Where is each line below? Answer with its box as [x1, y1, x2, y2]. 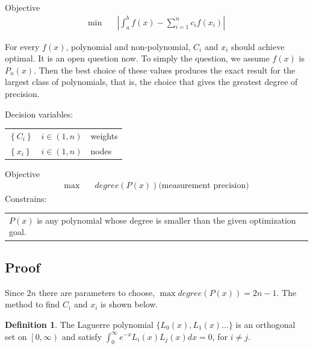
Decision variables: [5, 107, 73, 120]
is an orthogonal [235, 318, 296, 330]
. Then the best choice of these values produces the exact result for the [34, 63, 296, 76]
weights [90, 129, 118, 142]
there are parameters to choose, [39, 286, 155, 298]
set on [5, 330, 27, 342]
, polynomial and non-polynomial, [66, 40, 191, 52]
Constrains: [5, 192, 47, 204]
